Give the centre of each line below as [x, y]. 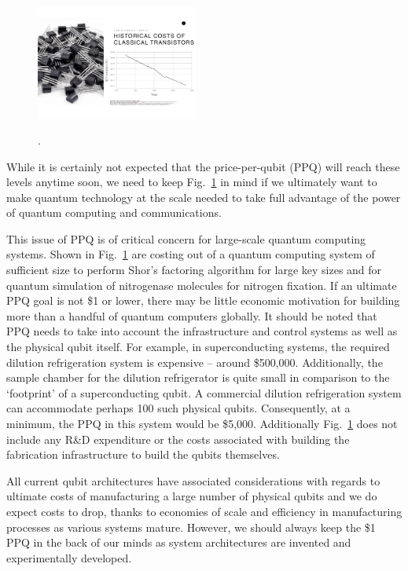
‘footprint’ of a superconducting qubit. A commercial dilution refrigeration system [204, 392]
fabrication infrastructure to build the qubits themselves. [143, 454]
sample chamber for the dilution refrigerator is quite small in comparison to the [198, 377]
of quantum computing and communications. [114, 212]
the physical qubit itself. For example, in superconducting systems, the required [198, 347]
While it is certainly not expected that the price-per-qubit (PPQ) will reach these [203, 166]
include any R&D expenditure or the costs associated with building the [178, 439]
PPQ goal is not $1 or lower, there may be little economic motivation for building [203, 300]
